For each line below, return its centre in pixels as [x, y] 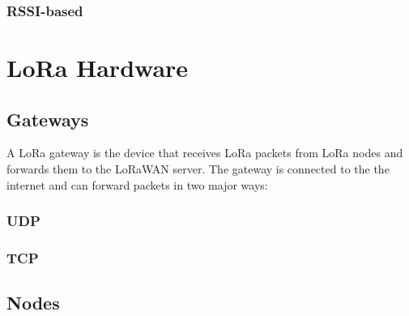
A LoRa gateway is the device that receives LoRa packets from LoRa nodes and [205, 153]
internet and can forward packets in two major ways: [137, 184]
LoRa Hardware [98, 68]
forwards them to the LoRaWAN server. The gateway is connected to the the [198, 169]
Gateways [48, 119]
